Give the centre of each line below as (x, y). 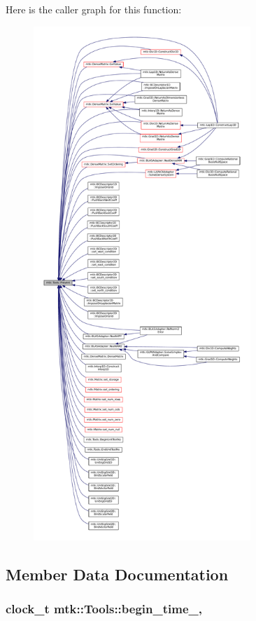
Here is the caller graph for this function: (94, 9)
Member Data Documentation (117, 574)
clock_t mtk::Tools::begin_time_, (104, 609)
